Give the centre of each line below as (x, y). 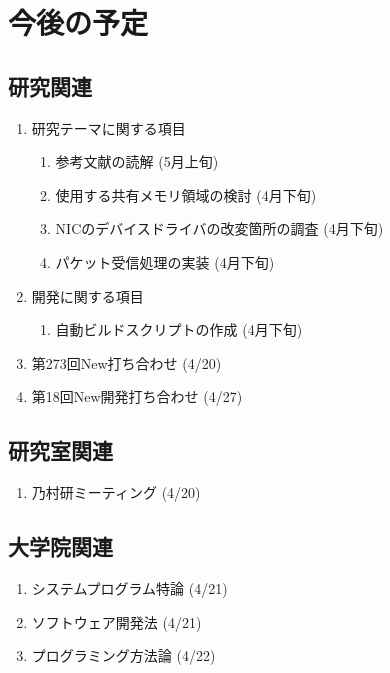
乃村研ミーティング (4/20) (116, 492)
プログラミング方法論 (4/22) (123, 655)
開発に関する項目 (87, 295)
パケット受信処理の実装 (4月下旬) (165, 261)
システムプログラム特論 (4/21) (129, 587)
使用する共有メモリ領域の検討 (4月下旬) (186, 194)
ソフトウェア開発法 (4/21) (116, 621)
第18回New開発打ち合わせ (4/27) (137, 396)
